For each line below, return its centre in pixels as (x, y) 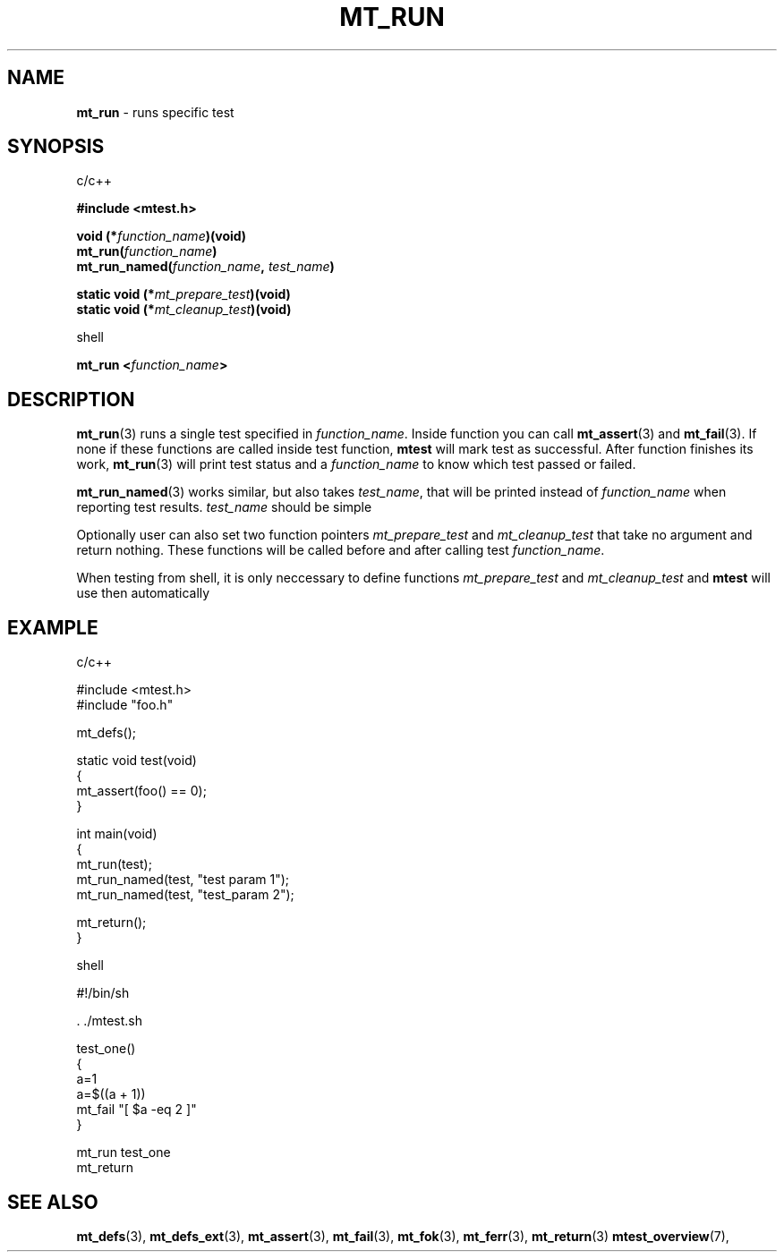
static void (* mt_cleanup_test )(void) (184, 310)
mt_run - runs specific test (155, 112)
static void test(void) (136, 761)
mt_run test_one (124, 1153)
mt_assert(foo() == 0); (141, 791)
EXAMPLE (53, 627)
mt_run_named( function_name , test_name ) (205, 267)
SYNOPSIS (56, 147)
